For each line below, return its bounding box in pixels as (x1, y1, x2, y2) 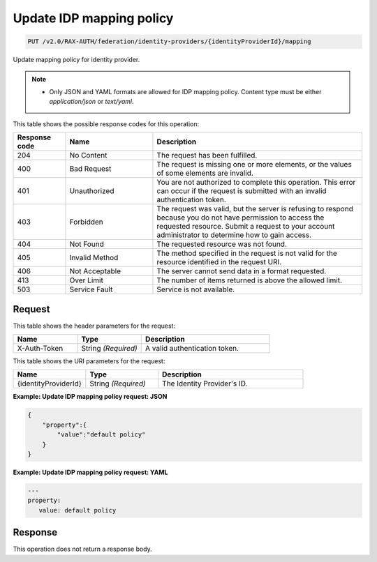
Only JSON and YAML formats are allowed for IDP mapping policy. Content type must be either (49, 87, 322, 96)
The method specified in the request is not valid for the (156, 248, 338, 258)
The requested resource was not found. (156, 239, 288, 249)
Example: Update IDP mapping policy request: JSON (13, 393, 168, 401)
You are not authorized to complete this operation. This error (156, 178, 356, 188)
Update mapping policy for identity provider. (13, 56, 140, 64)
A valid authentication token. (145, 343, 239, 353)
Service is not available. (156, 284, 235, 294)
